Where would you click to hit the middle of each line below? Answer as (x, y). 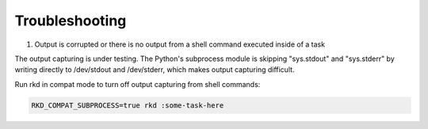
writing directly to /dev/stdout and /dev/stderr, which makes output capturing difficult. (155, 70)
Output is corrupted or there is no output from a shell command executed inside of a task (180, 44)
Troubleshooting (71, 21)
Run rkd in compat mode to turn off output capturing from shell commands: (138, 84)
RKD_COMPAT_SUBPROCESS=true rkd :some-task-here (128, 105)
